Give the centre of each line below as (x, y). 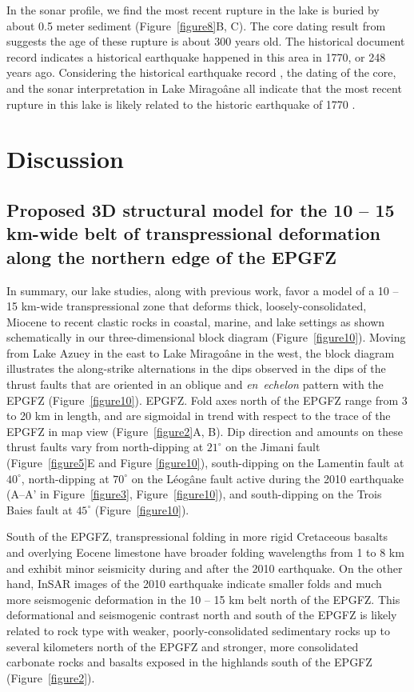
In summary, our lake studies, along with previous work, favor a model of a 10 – (203, 290)
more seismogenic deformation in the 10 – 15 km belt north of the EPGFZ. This (203, 599)
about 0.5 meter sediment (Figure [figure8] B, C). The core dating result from (196, 25)
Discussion (65, 159)
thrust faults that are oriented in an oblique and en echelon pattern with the (195, 384)
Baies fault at (40, 509)
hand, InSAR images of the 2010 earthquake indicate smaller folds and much (194, 584)
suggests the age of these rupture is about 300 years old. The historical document (206, 41)
